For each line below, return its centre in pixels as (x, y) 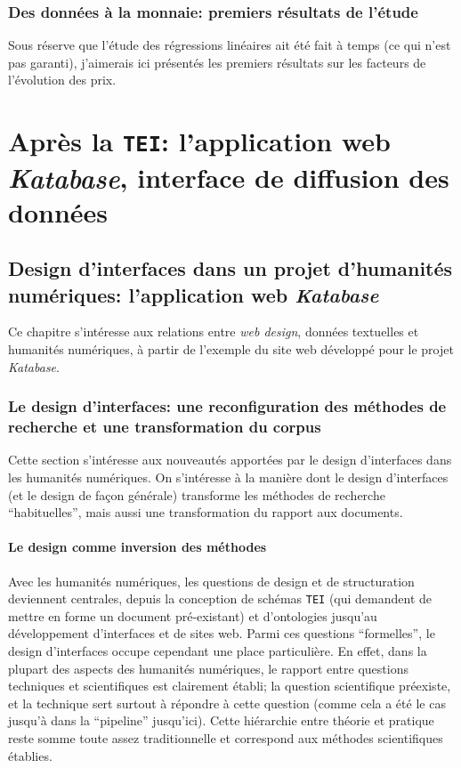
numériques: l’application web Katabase (194, 294)
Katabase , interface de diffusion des (229, 177)
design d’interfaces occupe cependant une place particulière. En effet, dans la (218, 651)
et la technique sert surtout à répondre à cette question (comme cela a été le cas (227, 703)
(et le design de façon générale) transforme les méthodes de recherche (197, 494)
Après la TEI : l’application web (199, 141)
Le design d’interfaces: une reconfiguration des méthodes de (227, 406)
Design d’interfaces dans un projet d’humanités (230, 268)
